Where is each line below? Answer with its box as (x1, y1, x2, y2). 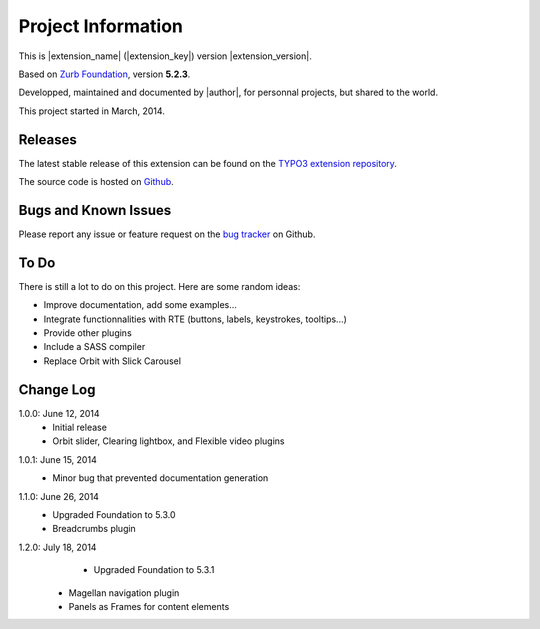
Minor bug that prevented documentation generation (52, 472, 269, 484)
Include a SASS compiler (43, 341, 146, 353)
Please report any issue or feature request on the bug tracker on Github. (18, 228, 316, 240)
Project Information (18, 15, 184, 37)
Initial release (52, 421, 107, 434)
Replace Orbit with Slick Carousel (43, 355, 182, 367)
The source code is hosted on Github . (18, 176, 174, 188)
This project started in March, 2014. (18, 105, 165, 117)
